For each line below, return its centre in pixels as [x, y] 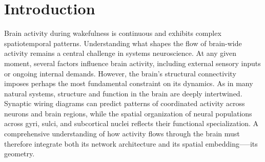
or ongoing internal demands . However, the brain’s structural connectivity [120, 73]
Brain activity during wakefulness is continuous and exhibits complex [113, 33]
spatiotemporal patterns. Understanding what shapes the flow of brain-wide [123, 43]
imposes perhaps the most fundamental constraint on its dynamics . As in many [129, 83]
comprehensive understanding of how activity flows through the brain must [122, 134]
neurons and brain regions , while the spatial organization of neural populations [128, 113]
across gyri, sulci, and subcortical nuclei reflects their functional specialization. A [131, 123]
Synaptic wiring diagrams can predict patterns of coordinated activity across [125, 103]
